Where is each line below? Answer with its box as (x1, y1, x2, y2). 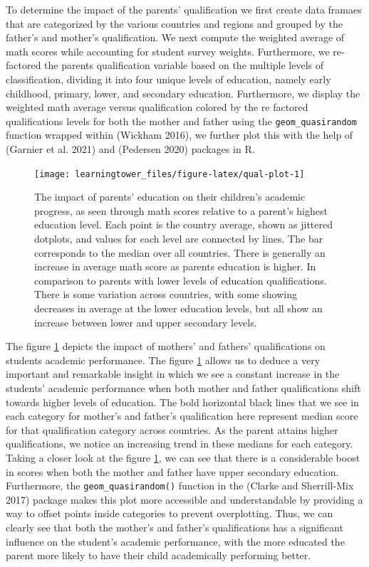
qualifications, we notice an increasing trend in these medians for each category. (6, 436, 353, 451)
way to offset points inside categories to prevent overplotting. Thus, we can (6, 506, 333, 521)
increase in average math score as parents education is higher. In (34, 259, 316, 274)
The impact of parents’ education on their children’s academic (34, 189, 306, 204)
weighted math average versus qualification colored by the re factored (6, 100, 308, 115)
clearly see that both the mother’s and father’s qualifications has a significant (6, 519, 343, 534)
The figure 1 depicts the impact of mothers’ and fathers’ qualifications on (6, 339, 326, 354)
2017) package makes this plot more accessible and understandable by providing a (6, 492, 363, 507)
